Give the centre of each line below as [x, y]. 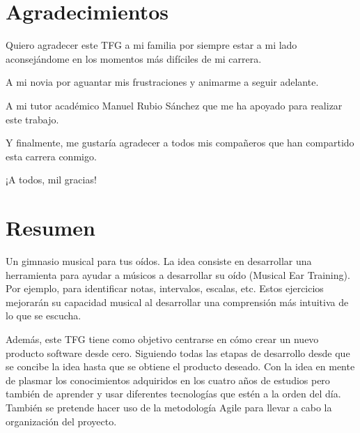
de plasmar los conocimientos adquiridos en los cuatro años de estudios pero [168, 380]
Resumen [50, 228]
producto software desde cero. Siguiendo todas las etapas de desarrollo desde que [178, 352]
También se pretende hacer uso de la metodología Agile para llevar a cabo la [169, 407]
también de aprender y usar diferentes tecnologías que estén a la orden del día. [173, 394]
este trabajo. [32, 119]
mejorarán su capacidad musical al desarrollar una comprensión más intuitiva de [177, 302]
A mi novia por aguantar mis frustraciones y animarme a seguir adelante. [162, 82]
